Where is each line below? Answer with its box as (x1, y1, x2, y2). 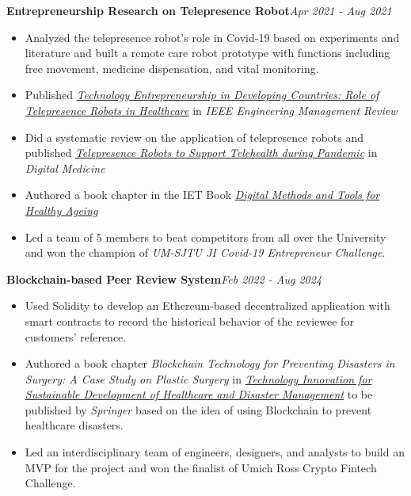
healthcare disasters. (25, 417, 124, 433)
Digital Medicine (25, 159, 105, 176)
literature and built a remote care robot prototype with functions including (25, 44, 390, 61)
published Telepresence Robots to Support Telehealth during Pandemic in (25, 144, 378, 161)
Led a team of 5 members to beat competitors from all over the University (25, 228, 386, 245)
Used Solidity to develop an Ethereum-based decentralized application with (25, 297, 390, 314)
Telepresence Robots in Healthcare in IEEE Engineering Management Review (25, 101, 398, 118)
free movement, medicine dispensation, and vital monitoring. (25, 59, 319, 76)
